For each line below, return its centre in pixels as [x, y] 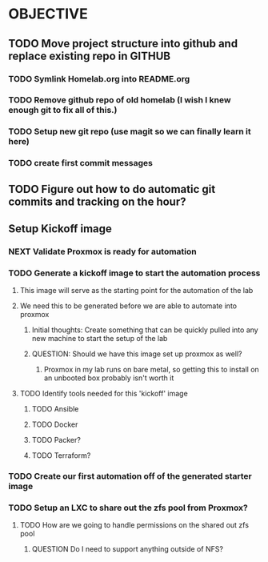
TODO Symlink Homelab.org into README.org [99, 78]
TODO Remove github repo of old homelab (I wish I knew [120, 100]
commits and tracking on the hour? [97, 201]
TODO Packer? [56, 440]
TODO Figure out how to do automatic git [112, 189]
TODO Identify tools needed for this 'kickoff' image [104, 394]
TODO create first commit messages [81, 163]
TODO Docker [55, 424]
